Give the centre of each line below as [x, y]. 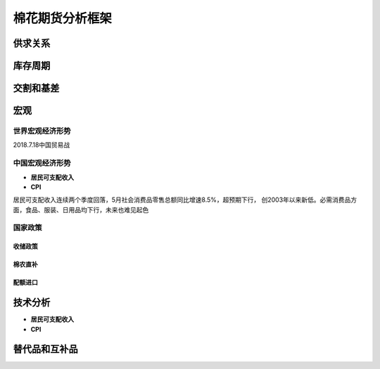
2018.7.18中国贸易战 [42, 145]
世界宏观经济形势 [42, 131]
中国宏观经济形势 [42, 163]
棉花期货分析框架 [63, 18]
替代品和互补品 [45, 349]
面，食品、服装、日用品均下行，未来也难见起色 [81, 209]
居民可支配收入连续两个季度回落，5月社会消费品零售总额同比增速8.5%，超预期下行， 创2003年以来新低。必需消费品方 [185, 200]
